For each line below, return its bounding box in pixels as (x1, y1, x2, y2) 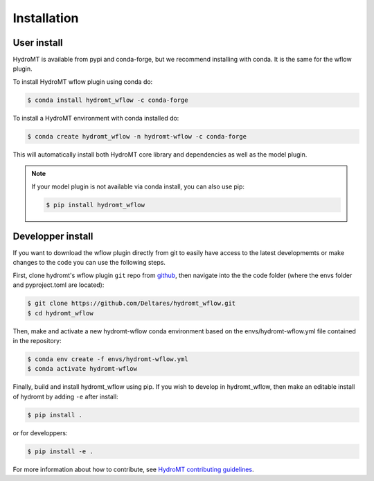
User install (12, 37, 64, 49)
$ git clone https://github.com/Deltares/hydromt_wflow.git (27, 299, 236, 308)
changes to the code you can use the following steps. (12, 259, 166, 267)
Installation (12, 10, 79, 26)
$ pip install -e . (27, 447, 93, 455)
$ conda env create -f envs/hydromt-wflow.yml (27, 355, 188, 363)
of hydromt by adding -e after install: (12, 392, 118, 401)
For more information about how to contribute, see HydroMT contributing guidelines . (12, 465, 254, 473)
